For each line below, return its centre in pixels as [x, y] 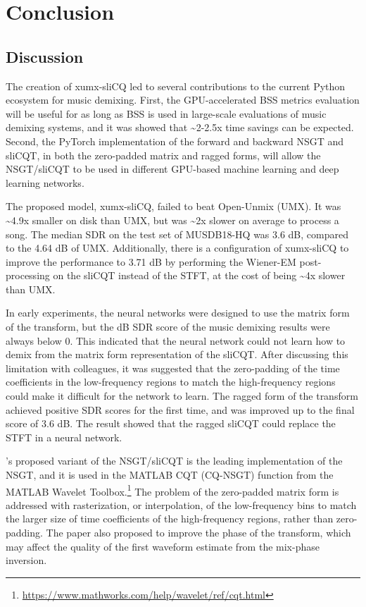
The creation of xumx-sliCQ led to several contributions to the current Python [176, 86]
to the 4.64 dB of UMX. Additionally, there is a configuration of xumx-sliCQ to [177, 248]
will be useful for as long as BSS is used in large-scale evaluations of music [166, 113]
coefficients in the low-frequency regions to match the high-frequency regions [171, 382]
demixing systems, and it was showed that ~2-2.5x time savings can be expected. [180, 127]
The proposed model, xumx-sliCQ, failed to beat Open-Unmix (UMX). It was [173, 206]
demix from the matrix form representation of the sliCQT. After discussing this [177, 354]
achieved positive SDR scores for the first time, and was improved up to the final [180, 409]
